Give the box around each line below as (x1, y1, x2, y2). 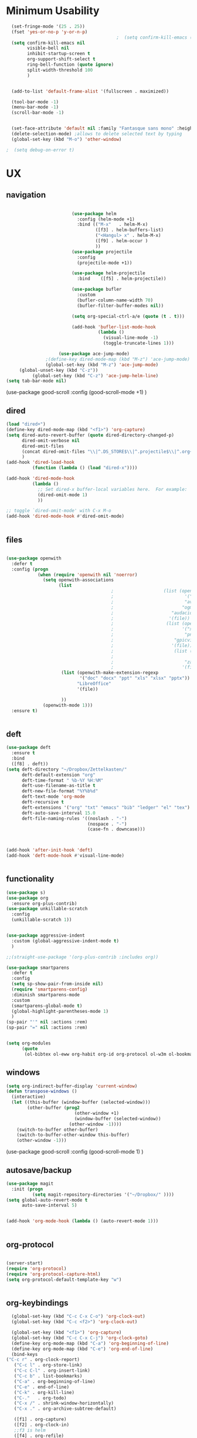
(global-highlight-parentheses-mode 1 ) (11, 1008, 109, 1014)
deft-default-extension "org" (21, 772, 96, 778)
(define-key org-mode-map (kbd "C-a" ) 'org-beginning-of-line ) (11, 1340, 169, 1347)
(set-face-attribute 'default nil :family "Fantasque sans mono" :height (11, 126, 195, 131)
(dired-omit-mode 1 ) (37, 491, 88, 498)
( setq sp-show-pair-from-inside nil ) (11, 981, 104, 987)
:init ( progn (11, 1186, 43, 1192)
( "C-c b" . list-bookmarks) (13, 1373, 83, 1379)
